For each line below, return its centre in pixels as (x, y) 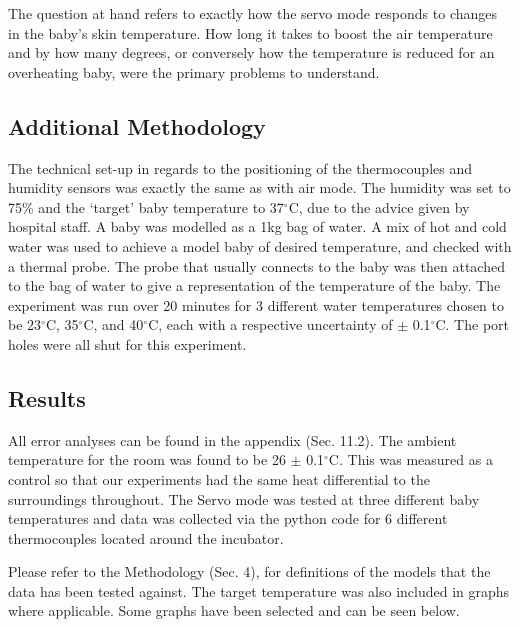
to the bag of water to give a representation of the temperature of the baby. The (254, 285)
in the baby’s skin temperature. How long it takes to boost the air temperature (250, 32)
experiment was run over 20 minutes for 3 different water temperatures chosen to (256, 304)
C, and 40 (113, 324)
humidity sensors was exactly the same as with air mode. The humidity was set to (259, 187)
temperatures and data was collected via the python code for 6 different (228, 518)
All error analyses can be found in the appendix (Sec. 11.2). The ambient (232, 439)
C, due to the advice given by (379, 206)
